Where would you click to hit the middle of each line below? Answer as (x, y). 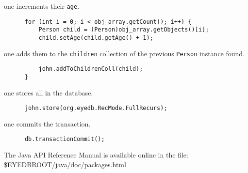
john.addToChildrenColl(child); (91, 69)
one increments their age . (42, 6)
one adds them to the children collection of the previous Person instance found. (124, 53)
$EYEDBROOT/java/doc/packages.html (65, 164)
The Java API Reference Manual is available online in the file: (96, 155)
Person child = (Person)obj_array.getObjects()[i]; (124, 30)
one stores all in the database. (49, 92)
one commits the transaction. (47, 123)
